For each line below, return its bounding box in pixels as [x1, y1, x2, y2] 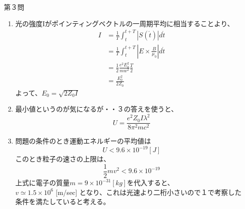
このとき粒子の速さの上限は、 [15, 154, 110, 164]
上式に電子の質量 [15, 177, 70, 188]
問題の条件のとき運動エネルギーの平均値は [15, 136, 151, 146]
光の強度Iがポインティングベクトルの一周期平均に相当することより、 [15, 18, 234, 28]
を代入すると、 [127, 177, 174, 188]
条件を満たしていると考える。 [15, 196, 110, 207]
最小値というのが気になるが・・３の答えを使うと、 [15, 104, 178, 114]
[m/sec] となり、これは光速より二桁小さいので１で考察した [56, 187, 242, 197]
